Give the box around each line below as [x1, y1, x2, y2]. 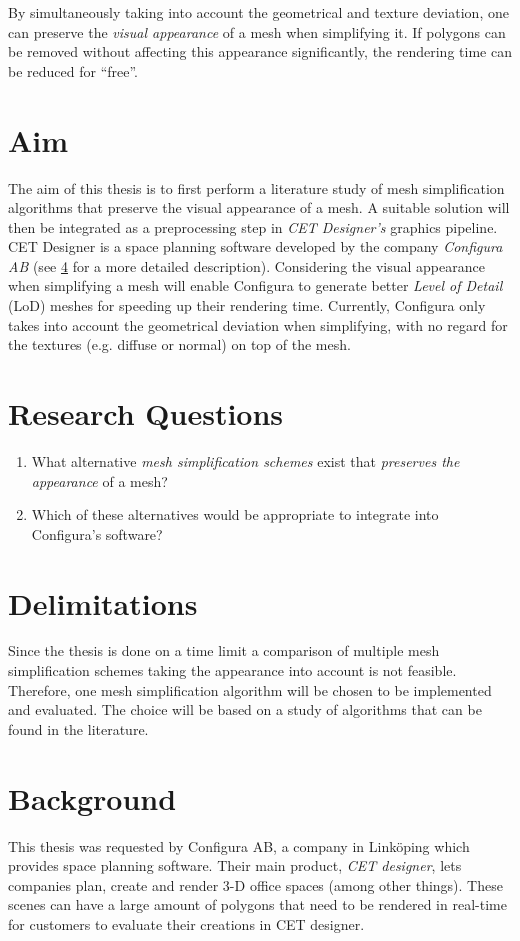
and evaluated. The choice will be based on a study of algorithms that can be [8, 699, 482, 720]
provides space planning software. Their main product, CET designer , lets [8, 855, 462, 876]
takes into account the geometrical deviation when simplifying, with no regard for [8, 314, 508, 335]
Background [8, 777, 177, 818]
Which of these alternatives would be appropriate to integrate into [31, 504, 439, 525]
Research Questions [8, 393, 284, 434]
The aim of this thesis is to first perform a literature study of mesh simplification [8, 177, 505, 198]
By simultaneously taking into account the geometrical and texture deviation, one [8, 2, 509, 22]
